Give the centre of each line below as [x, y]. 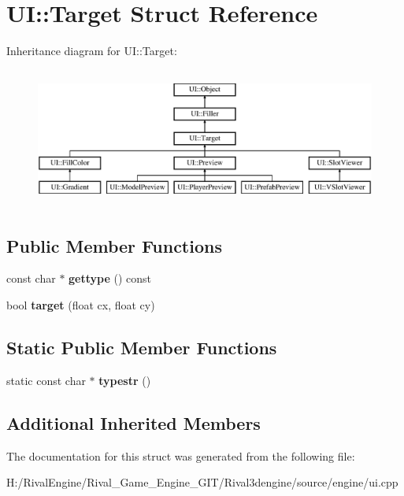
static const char [46, 380]
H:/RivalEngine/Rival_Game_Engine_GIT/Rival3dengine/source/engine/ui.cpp [202, 482]
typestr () [125, 380]
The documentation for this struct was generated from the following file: [181, 455]
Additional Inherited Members [133, 422]
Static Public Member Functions [142, 347]
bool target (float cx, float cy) [81, 305]
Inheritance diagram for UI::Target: [92, 51]
